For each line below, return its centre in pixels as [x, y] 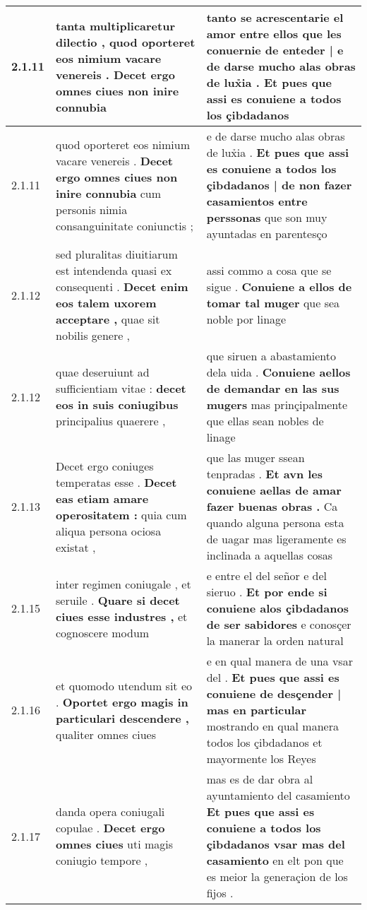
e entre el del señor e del [267, 575]
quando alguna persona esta [275, 522]
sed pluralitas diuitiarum [117, 254]
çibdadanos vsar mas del [276, 844]
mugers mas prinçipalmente [277, 404]
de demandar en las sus [273, 388]
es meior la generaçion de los [277, 876]
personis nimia [92, 209]
